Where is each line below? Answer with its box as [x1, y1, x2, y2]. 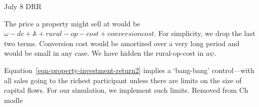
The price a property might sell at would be [4, 18, 140, 28]
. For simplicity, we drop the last [154, 28, 255, 39]
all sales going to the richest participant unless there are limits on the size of [4, 75, 242, 85]
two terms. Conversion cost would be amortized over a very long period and [4, 38, 240, 48]
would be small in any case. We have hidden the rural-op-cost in [4, 48, 204, 58]
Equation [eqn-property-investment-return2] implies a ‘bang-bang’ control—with [4, 64, 254, 75]
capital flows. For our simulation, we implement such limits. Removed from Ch [4, 85, 248, 95]
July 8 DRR [4, 1, 42, 11]
